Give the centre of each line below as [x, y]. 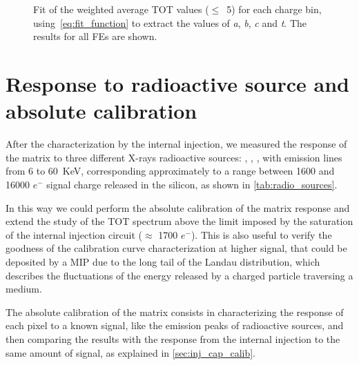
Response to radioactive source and [177, 84]
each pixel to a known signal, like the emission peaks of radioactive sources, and [175, 325]
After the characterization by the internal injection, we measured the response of [176, 144]
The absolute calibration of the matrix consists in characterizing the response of [175, 312]
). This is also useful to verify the [261, 234]
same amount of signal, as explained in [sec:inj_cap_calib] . [131, 352]
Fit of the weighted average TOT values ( [121, 9]
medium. [24, 289]
